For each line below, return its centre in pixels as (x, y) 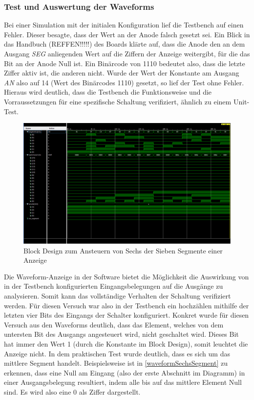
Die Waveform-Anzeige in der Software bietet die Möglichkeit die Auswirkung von (127, 276)
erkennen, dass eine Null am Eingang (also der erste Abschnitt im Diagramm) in (125, 372)
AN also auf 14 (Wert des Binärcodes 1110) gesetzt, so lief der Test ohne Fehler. (124, 82)
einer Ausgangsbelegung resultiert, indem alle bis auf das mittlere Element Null (123, 382)
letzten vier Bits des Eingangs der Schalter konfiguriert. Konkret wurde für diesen (127, 315)
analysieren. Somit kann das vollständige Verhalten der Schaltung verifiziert (117, 296)
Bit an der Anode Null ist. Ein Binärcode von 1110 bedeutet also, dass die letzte (125, 63)
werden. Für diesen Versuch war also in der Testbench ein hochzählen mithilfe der (127, 305)
